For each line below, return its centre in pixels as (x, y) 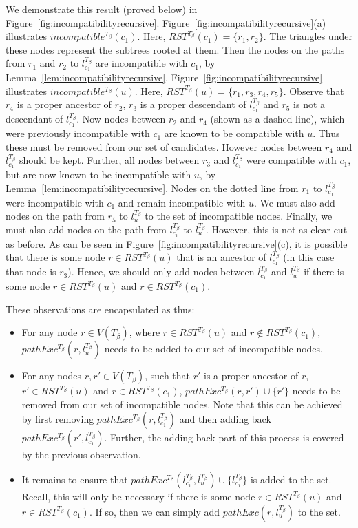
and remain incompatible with (182, 202)
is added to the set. (291, 479)
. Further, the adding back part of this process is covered (224, 437)
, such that (168, 376)
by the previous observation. (81, 455)
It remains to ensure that (75, 479)
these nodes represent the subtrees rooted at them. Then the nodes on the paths (175, 49)
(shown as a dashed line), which (277, 119)
